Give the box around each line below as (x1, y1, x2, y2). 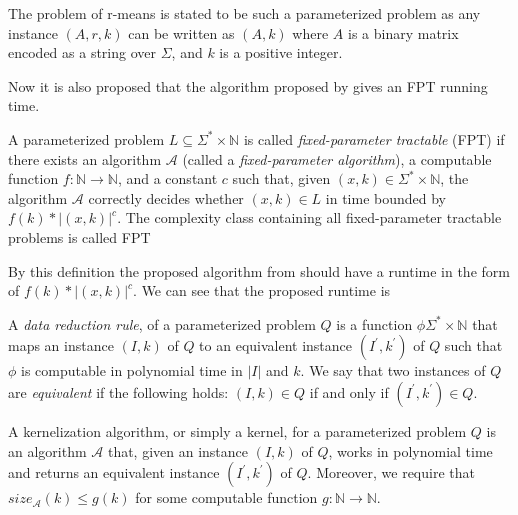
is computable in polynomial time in (21, 360, 243, 381)
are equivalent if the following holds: (8, 381, 229, 402)
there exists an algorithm (8, 148, 162, 169)
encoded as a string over (8, 42, 156, 63)
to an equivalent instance (199, 335, 353, 356)
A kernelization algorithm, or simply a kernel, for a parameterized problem (8, 420, 467, 441)
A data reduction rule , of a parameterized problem (8, 313, 316, 334)
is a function (336, 313, 413, 334)
